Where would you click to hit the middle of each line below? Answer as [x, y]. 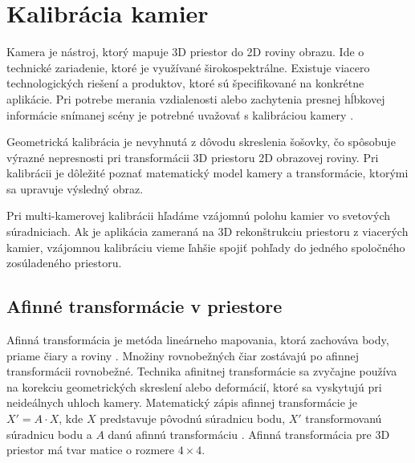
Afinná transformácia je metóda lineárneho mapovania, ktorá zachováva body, [198, 340]
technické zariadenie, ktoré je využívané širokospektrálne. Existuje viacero [188, 67]
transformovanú [344, 418]
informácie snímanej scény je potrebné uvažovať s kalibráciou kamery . [180, 114]
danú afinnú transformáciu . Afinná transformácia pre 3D [249, 434]
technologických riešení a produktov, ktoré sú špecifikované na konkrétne [185, 83]
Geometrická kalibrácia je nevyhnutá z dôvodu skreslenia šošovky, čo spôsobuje [201, 142]
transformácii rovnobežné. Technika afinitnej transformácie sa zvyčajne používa [202, 371]
